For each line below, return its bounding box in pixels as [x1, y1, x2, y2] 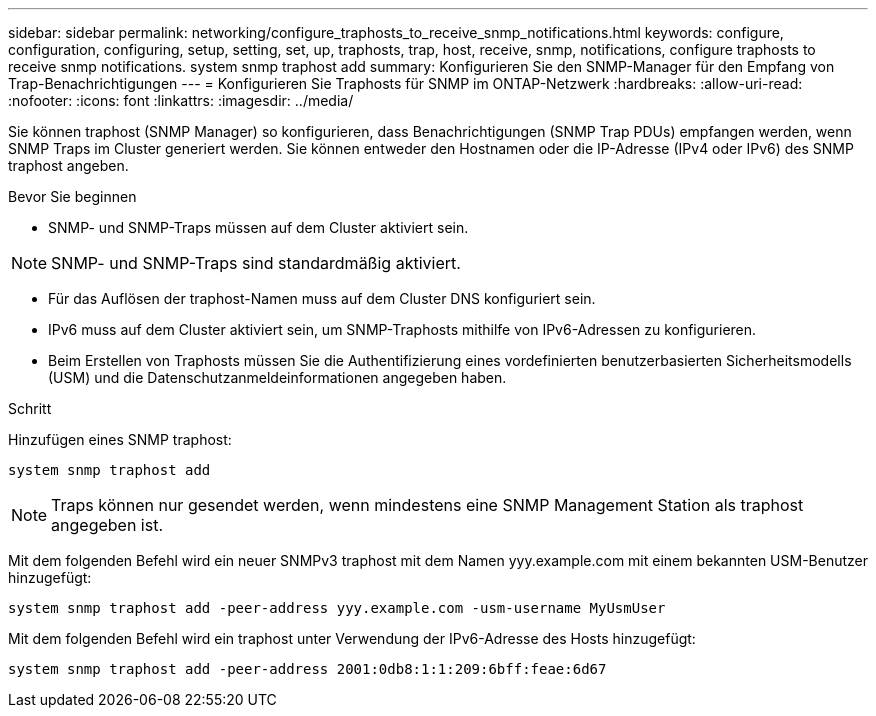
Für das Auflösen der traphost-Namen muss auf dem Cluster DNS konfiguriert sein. [48, 290, 596, 307]
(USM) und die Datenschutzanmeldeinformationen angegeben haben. [48, 369, 507, 386]
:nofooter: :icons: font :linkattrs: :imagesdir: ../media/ [8, 92, 354, 109]
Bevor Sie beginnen [8, 188, 137, 205]
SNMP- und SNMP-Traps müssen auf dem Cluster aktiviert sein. [48, 219, 469, 236]
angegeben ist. [51, 515, 164, 535]
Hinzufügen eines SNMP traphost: [8, 431, 232, 448]
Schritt [8, 400, 52, 417]
